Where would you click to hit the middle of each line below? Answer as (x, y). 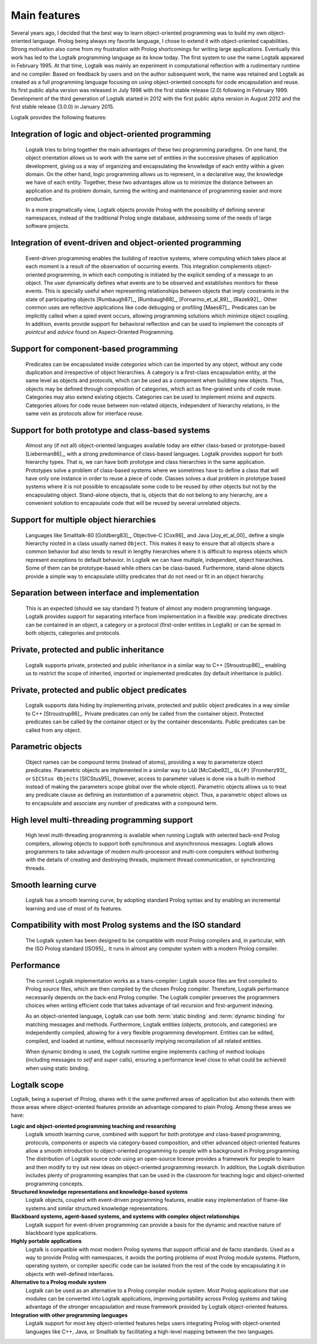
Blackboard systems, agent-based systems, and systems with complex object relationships (125, 1217)
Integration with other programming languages (69, 1315)
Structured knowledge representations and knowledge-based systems (99, 1191)
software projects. (48, 226)
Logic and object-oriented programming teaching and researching (93, 1126)
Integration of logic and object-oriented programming (111, 134)
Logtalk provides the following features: (59, 117)
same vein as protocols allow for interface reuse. (85, 413)
